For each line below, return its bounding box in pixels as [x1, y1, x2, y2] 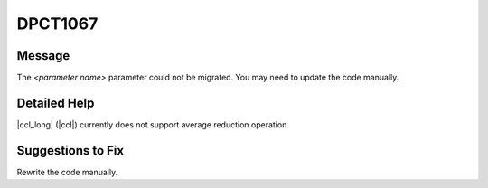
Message [16, 48, 70, 63]
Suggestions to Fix [16, 143, 125, 158]
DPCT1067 [16, 14, 99, 33]
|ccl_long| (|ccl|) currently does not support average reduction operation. [16, 118, 289, 130]
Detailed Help [16, 95, 95, 110]
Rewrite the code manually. [16, 166, 118, 177]
